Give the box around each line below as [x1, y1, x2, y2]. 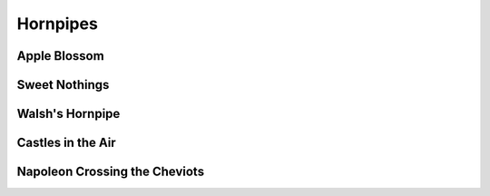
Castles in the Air [16, 135, 117, 151]
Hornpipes [16, 14, 99, 34]
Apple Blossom [16, 48, 104, 64]
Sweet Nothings [16, 77, 110, 93]
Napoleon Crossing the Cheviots [16, 164, 204, 180]
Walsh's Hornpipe [16, 106, 121, 122]
